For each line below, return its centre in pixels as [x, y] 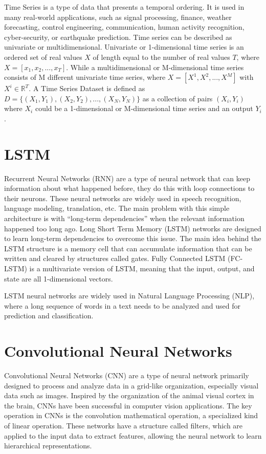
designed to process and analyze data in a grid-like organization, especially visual [131, 385]
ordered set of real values [43, 57]
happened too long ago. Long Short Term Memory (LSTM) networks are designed [133, 228]
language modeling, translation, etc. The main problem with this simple [117, 208]
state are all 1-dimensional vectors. [59, 278]
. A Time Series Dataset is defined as [87, 88]
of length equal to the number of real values [161, 57]
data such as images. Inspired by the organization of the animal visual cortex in [129, 395]
